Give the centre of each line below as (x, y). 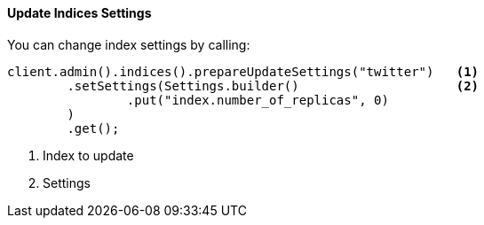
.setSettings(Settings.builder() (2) (273, 85)
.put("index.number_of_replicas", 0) (258, 100)
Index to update (88, 155)
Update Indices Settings (79, 13)
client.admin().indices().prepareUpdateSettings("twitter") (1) (243, 71)
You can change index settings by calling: (129, 44)
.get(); (93, 128)
